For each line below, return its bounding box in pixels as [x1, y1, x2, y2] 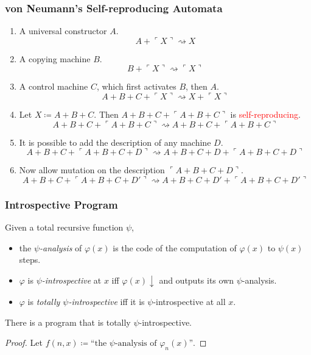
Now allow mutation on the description [19, 163, 165, 176]
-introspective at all [153, 295, 226, 308]
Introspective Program [5, 196, 118, 212]
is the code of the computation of [113, 241, 237, 254]
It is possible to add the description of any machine [19, 135, 211, 148]
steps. [19, 253, 41, 266]
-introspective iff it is [68, 295, 145, 308]
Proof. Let [5, 336, 43, 349]
